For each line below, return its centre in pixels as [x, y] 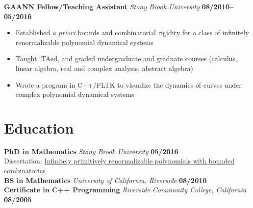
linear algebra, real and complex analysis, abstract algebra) [104, 68]
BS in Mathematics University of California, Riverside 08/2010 [105, 180]
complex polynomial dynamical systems [75, 94]
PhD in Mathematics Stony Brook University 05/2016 [91, 151]
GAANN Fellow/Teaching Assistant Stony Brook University [102, 6]
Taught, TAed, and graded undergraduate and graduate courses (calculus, [126, 58]
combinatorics [25, 171]
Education [39, 127]
